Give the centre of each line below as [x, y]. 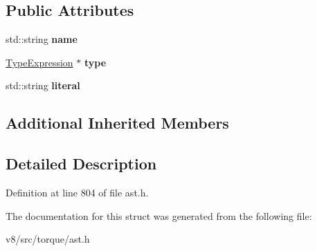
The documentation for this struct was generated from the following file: [159, 215]
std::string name [42, 39]
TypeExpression [39, 62]
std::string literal [43, 85]
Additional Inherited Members [117, 123]
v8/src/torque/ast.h [48, 239]
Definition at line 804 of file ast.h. [77, 192]
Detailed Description [81, 164]
